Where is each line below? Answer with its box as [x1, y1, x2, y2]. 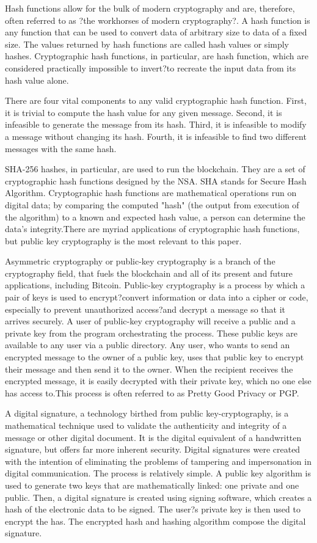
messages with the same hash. [5, 142, 117, 155]
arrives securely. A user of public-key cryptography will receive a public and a [5, 315, 296, 327]
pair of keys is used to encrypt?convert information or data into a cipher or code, [5, 291, 308, 304]
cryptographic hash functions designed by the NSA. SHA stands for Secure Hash [5, 174, 307, 187]
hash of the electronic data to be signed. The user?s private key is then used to [5, 503, 301, 516]
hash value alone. [5, 73, 69, 86]
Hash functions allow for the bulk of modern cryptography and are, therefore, [5, 2, 295, 14]
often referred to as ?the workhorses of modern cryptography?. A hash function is [5, 13, 310, 26]
